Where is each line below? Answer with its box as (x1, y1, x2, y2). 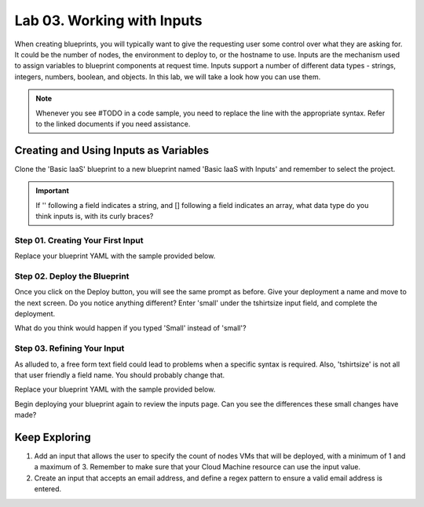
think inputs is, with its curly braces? (35, 211, 154, 221)
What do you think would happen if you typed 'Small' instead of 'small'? (14, 323, 247, 333)
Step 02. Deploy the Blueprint (14, 271, 130, 282)
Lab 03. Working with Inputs (14, 12, 203, 29)
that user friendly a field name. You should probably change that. (14, 370, 225, 380)
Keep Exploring (14, 430, 91, 443)
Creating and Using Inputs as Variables (14, 144, 210, 157)
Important (35, 186, 70, 195)
